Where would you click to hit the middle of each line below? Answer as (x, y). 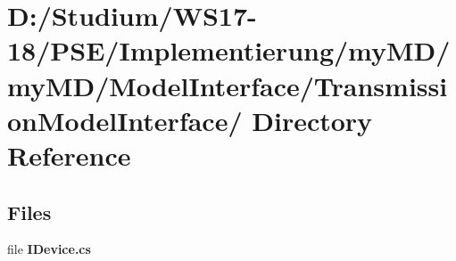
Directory (312, 120)
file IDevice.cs (49, 249)
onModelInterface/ (125, 120)
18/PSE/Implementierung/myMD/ (229, 50)
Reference (69, 155)
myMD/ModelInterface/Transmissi (228, 85)
